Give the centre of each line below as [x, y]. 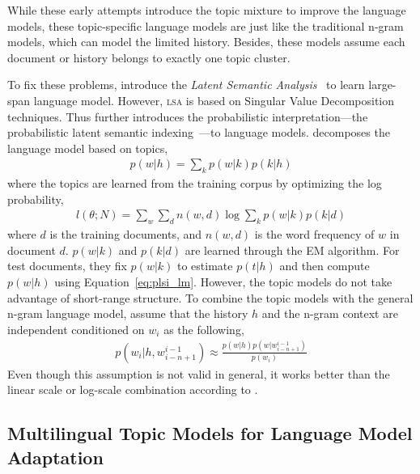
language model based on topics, [88, 148]
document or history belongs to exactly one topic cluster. [149, 57]
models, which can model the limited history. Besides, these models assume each [206, 42]
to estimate [205, 266]
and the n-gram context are [330, 313]
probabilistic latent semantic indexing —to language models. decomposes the [199, 132]
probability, [36, 199]
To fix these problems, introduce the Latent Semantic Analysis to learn [186, 85]
